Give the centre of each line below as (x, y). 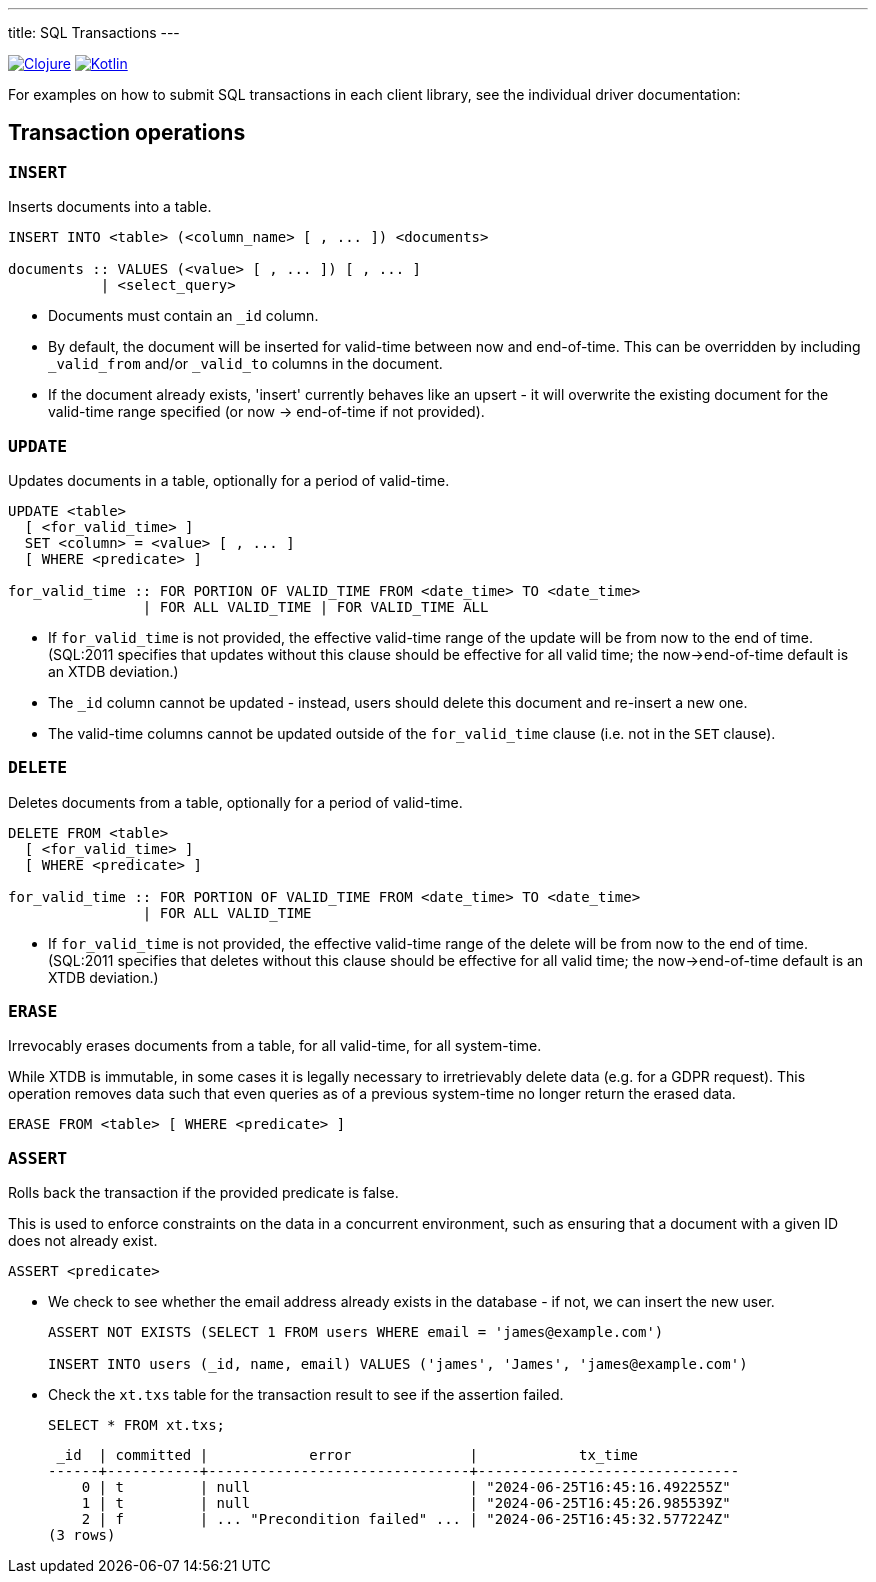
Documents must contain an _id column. (183, 316)
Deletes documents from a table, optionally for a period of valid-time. (235, 802)
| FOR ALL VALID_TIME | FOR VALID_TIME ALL (315, 606)
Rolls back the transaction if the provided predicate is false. (203, 1193)
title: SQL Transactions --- (94, 32)
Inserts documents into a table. (110, 207)
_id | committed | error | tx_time (347, 1455)
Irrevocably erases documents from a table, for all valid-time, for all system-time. (275, 1046)
